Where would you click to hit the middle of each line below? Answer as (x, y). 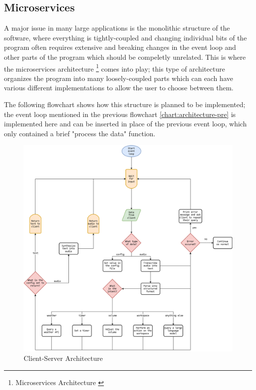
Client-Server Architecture (63, 358)
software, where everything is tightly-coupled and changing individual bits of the (126, 37)
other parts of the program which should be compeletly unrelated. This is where (125, 57)
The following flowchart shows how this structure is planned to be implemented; (125, 104)
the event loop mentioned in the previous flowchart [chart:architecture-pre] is (120, 114)
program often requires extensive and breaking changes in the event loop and (120, 47)
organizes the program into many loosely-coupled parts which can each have (119, 78)
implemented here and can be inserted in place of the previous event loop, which (125, 124)
